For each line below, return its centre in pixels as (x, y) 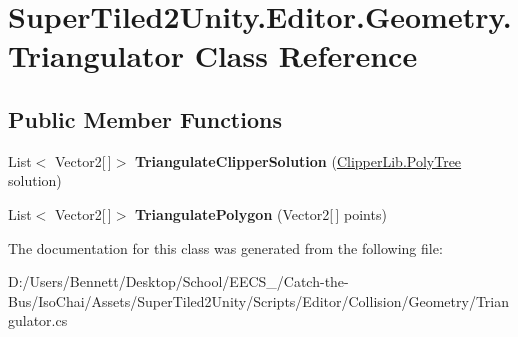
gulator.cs (38, 320)
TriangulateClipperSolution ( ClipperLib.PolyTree (298, 160)
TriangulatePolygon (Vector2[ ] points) (261, 213)
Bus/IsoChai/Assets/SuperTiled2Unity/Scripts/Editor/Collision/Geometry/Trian (259, 300)
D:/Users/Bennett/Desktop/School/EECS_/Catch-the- (178, 281)
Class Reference (306, 55)
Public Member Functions (145, 118)
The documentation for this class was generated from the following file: (225, 247)
